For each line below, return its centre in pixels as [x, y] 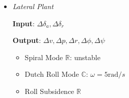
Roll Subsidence [49, 91]
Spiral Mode [44, 57]
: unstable [85, 57]
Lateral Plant [33, 6]
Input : [23, 23]
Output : [27, 40]
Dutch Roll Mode [52, 74]
